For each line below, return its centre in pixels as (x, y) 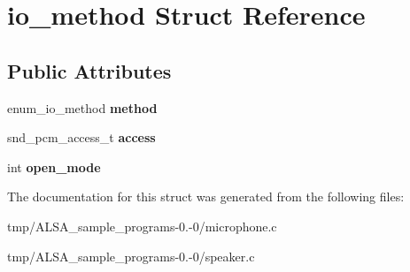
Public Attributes (89, 70)
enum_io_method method (82, 107)
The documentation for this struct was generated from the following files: (206, 196)
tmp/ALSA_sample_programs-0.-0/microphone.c (142, 226)
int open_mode (54, 166)
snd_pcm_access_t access (81, 137)
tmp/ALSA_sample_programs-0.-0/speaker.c (131, 256)
